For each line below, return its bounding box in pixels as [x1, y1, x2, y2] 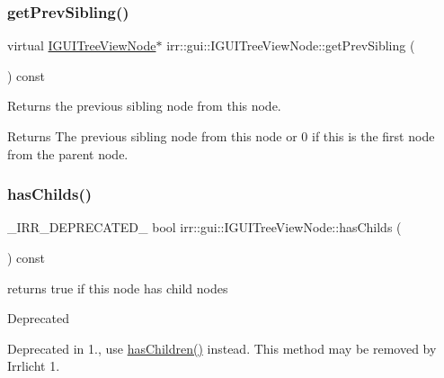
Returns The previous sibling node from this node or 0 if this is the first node [7, 127, 435, 145]
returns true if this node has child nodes [7, 278, 228, 297]
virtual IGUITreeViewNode [7, 36, 156, 55]
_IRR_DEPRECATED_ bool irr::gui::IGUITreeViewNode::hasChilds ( [7, 218, 402, 237]
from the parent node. [7, 144, 129, 163]
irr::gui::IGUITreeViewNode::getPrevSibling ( [166, 36, 415, 55]
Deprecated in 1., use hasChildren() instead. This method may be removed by [7, 338, 437, 357]
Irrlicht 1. [7, 356, 60, 375]
